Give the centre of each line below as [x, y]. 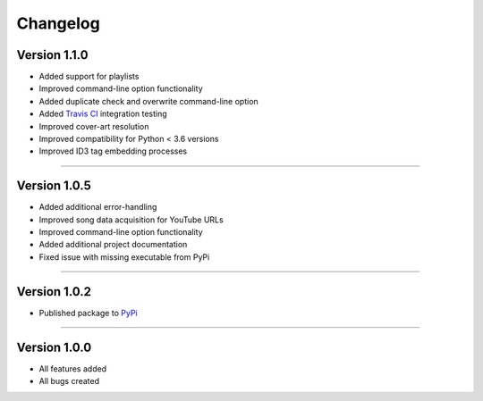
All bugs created [69, 381]
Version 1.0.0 [54, 347]
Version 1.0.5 [54, 186]
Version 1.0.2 [54, 292]
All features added [73, 368]
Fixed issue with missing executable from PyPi [124, 257]
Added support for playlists [89, 77]
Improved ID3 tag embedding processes [113, 151]
